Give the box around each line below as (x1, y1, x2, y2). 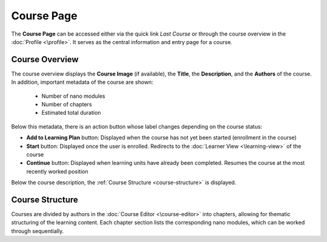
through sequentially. (11, 227, 64, 235)
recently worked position (26, 168, 88, 175)
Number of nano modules (41, 92, 105, 100)
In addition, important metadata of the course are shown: (11, 78, 154, 86)
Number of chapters (41, 101, 92, 108)
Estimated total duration (41, 109, 101, 116)
